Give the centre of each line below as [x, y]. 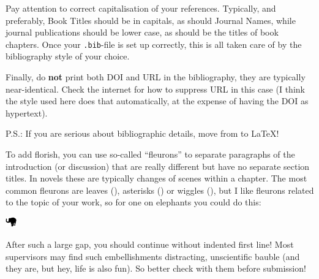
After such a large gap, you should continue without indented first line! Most [150, 244]
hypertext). [27, 113]
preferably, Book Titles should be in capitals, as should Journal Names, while [151, 20]
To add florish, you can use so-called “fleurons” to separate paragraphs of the [150, 154]
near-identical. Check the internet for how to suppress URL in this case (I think [155, 89]
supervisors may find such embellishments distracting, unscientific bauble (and [153, 256]
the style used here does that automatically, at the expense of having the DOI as [157, 101]
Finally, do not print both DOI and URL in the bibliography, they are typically [156, 77]
